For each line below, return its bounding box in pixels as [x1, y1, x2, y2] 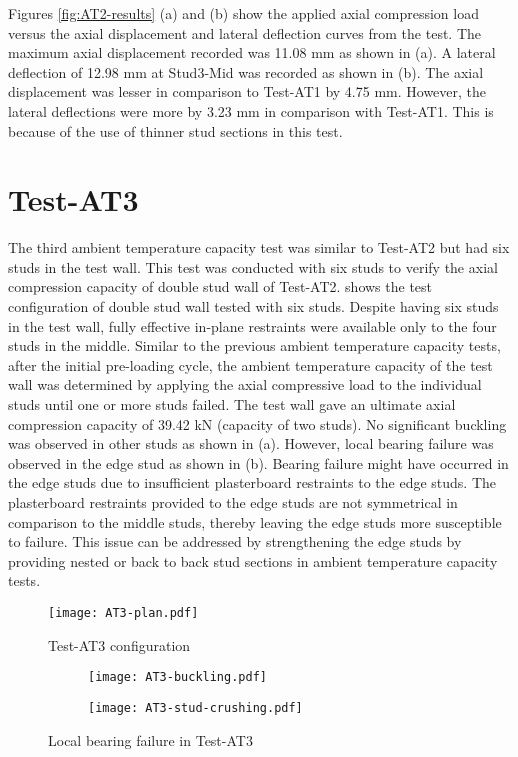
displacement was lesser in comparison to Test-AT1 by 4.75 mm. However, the [8, 81, 487, 102]
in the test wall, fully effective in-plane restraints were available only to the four [8, 315, 497, 336]
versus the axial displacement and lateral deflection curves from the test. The [8, 22, 482, 43]
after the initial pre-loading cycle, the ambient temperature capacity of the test [8, 354, 493, 375]
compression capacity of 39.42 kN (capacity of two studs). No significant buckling [8, 413, 507, 434]
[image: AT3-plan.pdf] [48, 605, 199, 620]
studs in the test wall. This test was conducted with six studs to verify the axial [8, 256, 498, 277]
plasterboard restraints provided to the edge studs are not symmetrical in [8, 492, 458, 512]
